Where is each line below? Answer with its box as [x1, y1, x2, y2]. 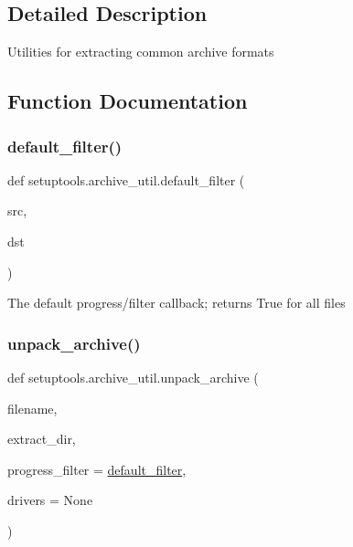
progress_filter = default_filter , [7, 459, 187, 479]
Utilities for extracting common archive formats [7, 42, 274, 61]
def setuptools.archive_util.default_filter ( [7, 170, 245, 189]
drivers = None [7, 490, 93, 510]
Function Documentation [7, 87, 248, 115]
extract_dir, [7, 429, 76, 448]
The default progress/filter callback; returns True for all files [7, 293, 346, 312]
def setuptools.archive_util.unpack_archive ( [7, 367, 259, 386]
